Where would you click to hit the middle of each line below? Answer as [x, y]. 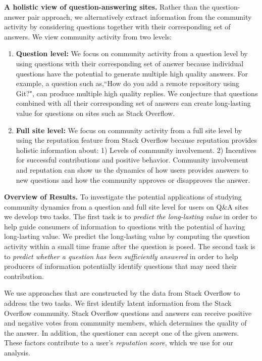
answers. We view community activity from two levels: [88, 36]
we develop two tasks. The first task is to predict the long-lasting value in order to [130, 216]
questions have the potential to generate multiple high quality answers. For [132, 73]
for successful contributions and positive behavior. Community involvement [132, 160]
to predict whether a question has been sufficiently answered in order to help [121, 256]
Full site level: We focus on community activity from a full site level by [129, 130]
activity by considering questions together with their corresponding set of [117, 27]
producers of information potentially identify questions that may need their [120, 266]
